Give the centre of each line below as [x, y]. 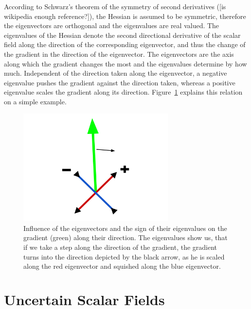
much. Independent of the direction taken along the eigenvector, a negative [116, 73]
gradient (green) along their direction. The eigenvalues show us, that [125, 237]
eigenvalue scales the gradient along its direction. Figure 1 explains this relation [123, 92]
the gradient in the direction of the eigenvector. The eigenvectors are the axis [119, 54]
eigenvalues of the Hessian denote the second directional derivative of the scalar [122, 35]
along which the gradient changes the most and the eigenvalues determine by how [125, 63]
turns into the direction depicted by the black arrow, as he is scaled [124, 256]
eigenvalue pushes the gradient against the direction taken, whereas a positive [120, 82]
